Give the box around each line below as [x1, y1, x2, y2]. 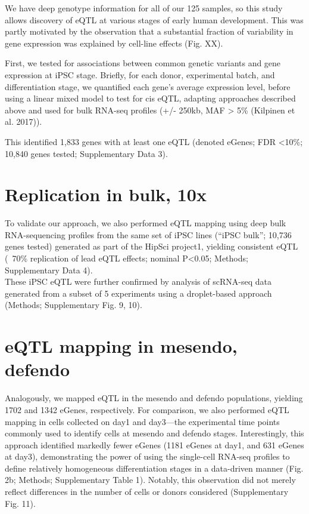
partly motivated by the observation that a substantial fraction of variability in [5, 25, 294, 38]
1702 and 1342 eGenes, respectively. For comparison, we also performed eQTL [5, 403, 289, 415]
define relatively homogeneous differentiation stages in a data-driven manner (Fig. [5, 461, 304, 474]
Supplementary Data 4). [5, 263, 93, 276]
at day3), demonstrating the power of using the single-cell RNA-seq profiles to [5, 450, 290, 463]
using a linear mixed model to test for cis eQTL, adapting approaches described [5, 92, 296, 104]
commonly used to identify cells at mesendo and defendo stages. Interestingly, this [5, 427, 304, 439]
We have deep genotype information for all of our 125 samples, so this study [5, 2, 283, 14]
